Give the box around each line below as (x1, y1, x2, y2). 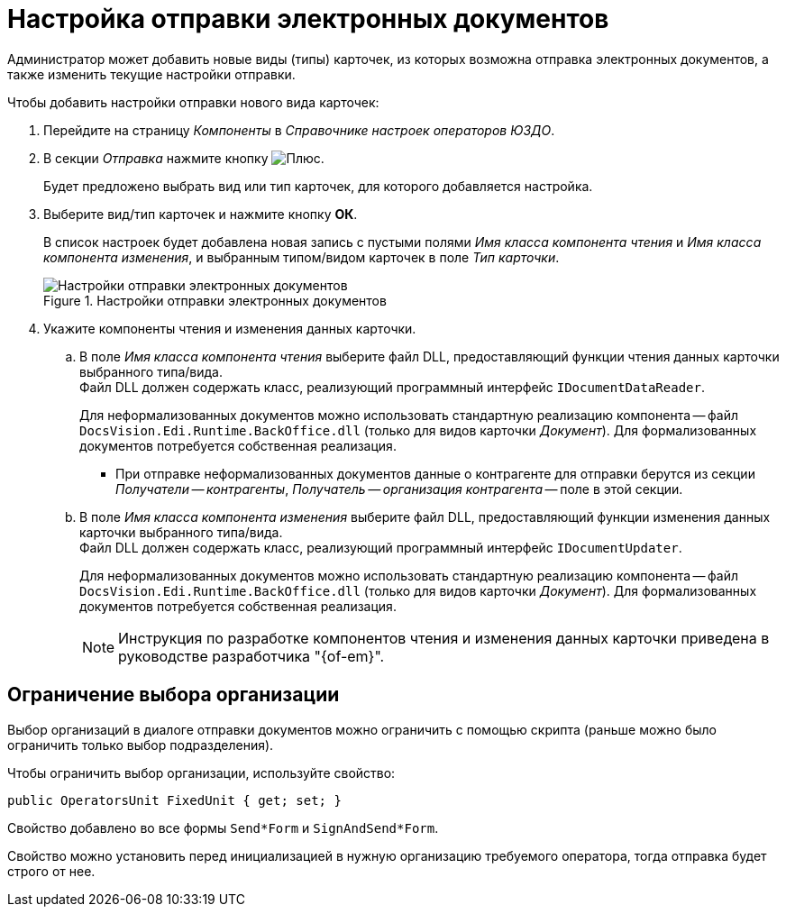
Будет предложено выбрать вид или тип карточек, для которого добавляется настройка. (43, 178, 593, 194)
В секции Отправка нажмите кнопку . (43, 150, 324, 166)
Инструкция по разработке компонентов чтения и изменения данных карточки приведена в (118, 628, 770, 647)
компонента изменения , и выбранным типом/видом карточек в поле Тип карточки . (43, 249, 560, 265)
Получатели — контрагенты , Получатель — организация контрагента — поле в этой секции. (115, 480, 683, 497)
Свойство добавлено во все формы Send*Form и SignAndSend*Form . (7, 819, 439, 836)
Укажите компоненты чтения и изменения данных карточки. (43, 320, 416, 336)
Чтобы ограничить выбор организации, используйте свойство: (7, 764, 396, 781)
